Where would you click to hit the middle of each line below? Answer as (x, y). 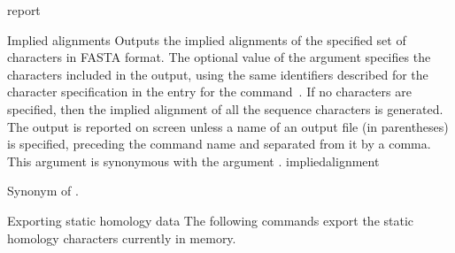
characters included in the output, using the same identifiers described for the (218, 74)
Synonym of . (43, 191)
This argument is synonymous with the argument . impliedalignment (193, 161)
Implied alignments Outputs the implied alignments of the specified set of (207, 39)
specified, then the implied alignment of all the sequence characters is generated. (225, 108)
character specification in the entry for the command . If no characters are (209, 92)
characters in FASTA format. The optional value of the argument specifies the (219, 57)
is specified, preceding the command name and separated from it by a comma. (219, 144)
